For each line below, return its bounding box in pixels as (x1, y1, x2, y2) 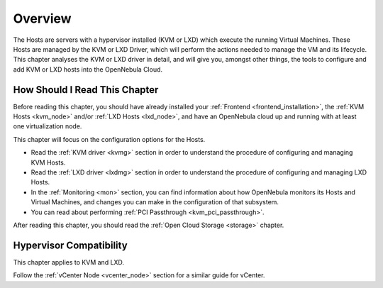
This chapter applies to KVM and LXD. (13, 257, 124, 266)
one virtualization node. (13, 122, 82, 131)
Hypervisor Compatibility (13, 239, 128, 251)
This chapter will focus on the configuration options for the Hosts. (13, 135, 206, 143)
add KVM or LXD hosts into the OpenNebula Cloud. (13, 65, 163, 74)
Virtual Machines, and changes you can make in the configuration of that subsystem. (30, 198, 279, 206)
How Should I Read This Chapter (13, 84, 159, 96)
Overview (13, 11, 72, 26)
